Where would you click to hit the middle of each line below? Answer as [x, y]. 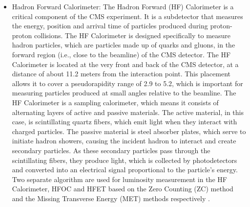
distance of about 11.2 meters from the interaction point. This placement [121, 74]
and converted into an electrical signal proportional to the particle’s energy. [125, 170]
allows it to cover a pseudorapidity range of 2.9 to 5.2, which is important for [127, 83]
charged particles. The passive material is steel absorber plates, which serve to [129, 131]
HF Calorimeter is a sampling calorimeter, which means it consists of [115, 102]
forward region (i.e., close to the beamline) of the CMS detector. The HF [121, 54]
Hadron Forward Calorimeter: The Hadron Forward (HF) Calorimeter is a [123, 6]
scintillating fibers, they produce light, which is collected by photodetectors [125, 160]
